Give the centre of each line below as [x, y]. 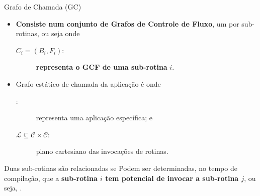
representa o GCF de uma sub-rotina [102, 67]
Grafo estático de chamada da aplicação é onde [88, 83]
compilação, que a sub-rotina [51, 178]
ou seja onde [61, 33]
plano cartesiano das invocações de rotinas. [102, 151]
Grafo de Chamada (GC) [43, 7]
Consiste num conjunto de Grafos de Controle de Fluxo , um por [127, 23]
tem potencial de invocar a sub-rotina [172, 178]
